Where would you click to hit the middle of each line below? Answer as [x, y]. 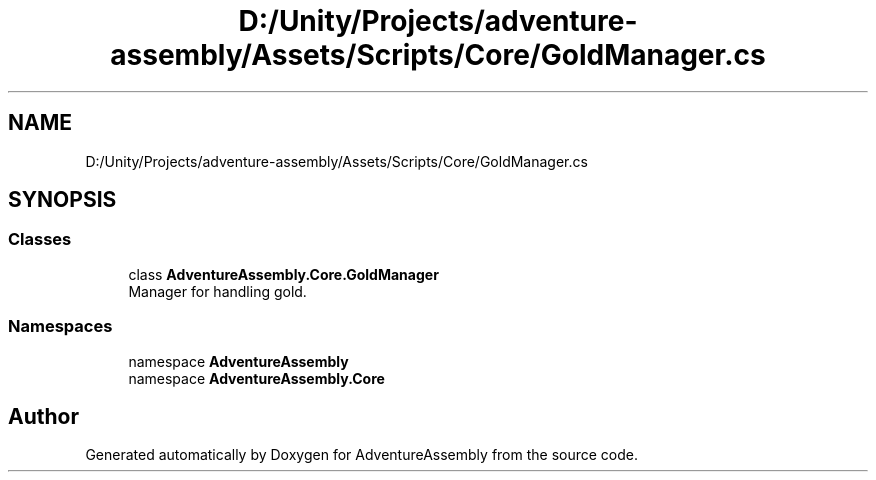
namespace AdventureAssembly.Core [256, 378]
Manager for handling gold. [217, 291]
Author [43, 416]
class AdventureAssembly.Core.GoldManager [283, 274]
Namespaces [60, 326]
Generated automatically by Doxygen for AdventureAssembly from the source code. [362, 455]
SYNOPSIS [62, 200]
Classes [40, 239]
